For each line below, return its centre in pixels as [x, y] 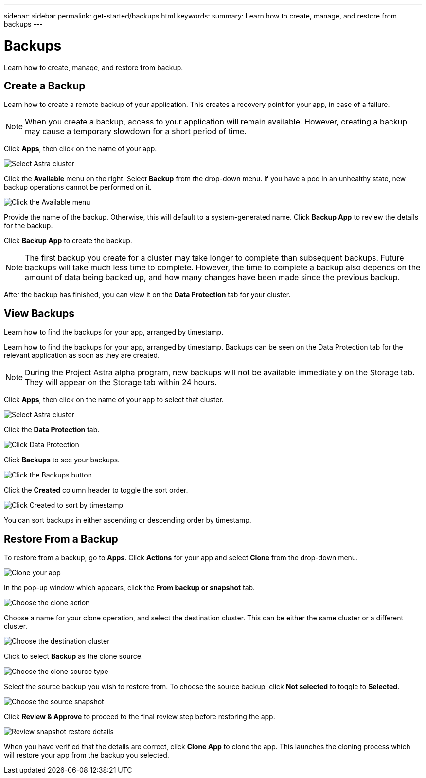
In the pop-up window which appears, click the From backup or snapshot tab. [130, 588]
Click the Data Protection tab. [52, 430]
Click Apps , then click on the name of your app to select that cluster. [114, 400]
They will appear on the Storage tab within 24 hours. [121, 382]
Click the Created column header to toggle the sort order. [96, 490]
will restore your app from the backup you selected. [87, 755]
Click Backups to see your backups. [62, 460]
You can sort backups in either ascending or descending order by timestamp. [128, 520]
